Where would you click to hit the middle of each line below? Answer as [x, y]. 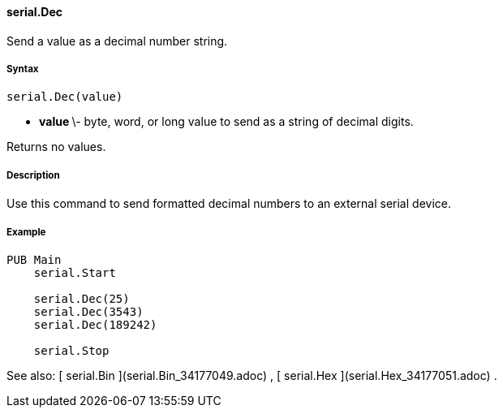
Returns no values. [56, 147]
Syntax [23, 69]
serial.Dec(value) [65, 97]
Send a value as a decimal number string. [117, 41]
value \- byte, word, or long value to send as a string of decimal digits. [226, 122]
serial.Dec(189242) [95, 324]
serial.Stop [71, 350]
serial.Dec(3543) [88, 311]
